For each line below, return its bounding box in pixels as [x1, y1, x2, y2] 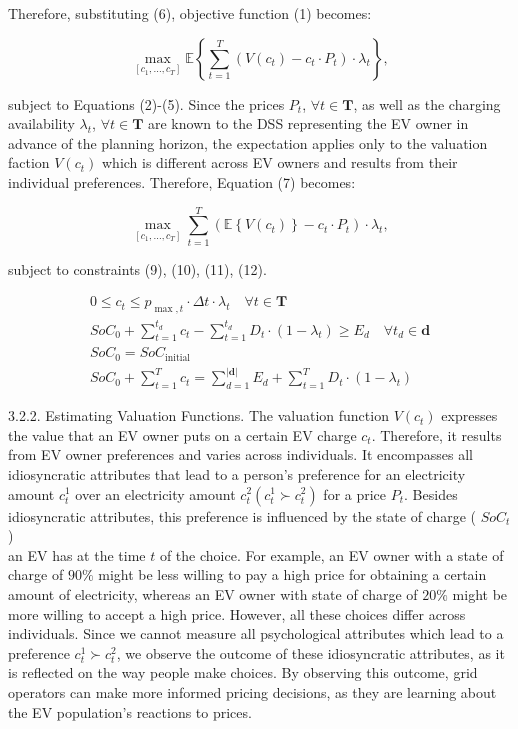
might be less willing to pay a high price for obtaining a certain [98, 564, 487, 585]
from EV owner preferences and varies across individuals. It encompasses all [8, 444, 473, 465]
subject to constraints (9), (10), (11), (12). [8, 258, 267, 279]
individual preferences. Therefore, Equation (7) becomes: [8, 171, 356, 192]
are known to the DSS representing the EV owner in [147, 113, 469, 134]
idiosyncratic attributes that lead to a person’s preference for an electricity [8, 463, 466, 484]
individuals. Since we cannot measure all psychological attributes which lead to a [8, 623, 504, 644]
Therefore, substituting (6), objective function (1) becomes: [8, 3, 372, 23]
